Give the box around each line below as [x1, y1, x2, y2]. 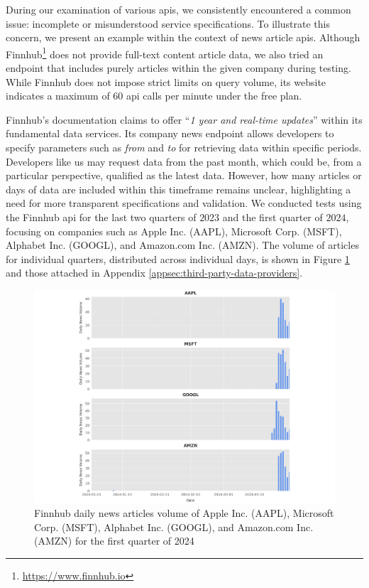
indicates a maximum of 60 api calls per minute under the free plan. [6, 88, 302, 103]
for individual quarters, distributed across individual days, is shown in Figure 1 [6, 251, 350, 266]
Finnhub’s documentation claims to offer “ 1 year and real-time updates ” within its [6, 112, 363, 127]
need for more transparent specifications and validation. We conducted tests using [6, 196, 362, 210]
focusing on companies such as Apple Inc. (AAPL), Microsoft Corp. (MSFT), [6, 223, 342, 238]
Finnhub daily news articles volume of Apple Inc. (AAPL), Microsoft [34, 506, 334, 520]
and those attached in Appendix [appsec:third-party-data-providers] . [6, 265, 303, 280]
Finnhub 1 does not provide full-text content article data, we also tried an [6, 44, 324, 61]
